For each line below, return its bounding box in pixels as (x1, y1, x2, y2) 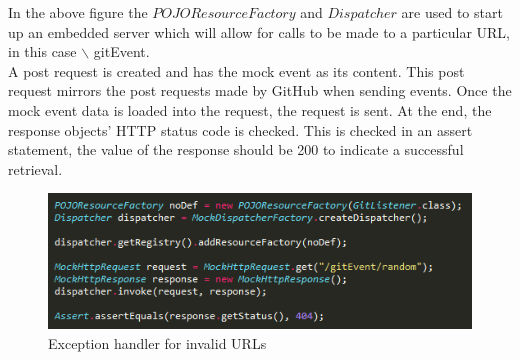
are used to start (401, 2, 503, 22)
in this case (8, 41, 77, 62)
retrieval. (8, 158, 63, 179)
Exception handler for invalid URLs (48, 333, 267, 354)
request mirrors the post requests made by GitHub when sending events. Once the (8, 80, 512, 101)
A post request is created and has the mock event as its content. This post (8, 60, 465, 81)
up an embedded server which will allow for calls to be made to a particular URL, (8, 21, 510, 42)
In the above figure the (8, 2, 148, 22)
